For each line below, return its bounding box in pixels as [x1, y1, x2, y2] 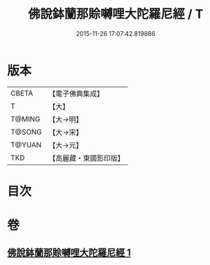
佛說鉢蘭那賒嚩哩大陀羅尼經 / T [28, 6, 204, 22]
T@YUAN [10, 140, 42, 149]
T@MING [10, 114, 41, 124]
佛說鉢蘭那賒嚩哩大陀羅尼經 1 [7, 247, 132, 259]
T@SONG [10, 127, 43, 136]
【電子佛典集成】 [48, 89, 105, 98]
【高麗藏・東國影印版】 [48, 153, 125, 162]
